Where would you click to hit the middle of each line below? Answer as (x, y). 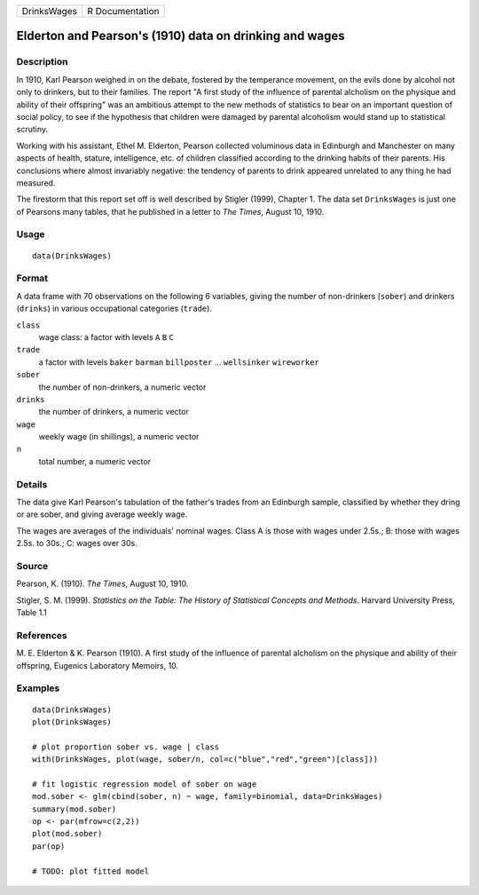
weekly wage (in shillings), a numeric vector (119, 437)
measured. (36, 183)
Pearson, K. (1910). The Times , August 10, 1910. (102, 584)
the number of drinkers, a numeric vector (114, 412)
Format (32, 278)
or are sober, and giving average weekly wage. (102, 514)
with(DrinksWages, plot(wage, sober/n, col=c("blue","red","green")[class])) (205, 760)
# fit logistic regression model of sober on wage (145, 784)
